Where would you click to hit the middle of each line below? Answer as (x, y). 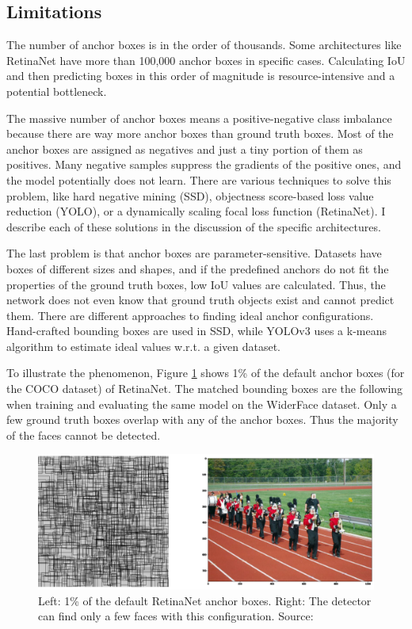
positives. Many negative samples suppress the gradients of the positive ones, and (204, 164)
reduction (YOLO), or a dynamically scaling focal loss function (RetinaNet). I (196, 211)
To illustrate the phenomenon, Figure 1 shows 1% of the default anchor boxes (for (206, 373)
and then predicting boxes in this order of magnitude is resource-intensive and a (201, 76)
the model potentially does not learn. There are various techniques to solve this (199, 179)
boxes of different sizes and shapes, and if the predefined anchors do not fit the (198, 268)
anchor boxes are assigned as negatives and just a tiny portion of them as (185, 149)
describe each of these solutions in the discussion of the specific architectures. (194, 226)
